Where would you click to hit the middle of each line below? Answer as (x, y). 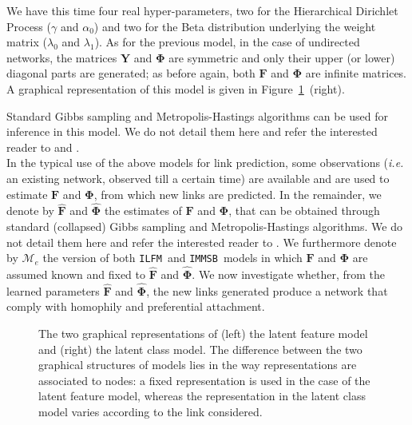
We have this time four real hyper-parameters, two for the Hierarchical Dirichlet (202, 10)
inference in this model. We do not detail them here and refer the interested (192, 131)
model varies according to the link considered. (151, 411)
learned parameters (53, 290)
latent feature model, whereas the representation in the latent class (202, 396)
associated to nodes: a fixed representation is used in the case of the (204, 380)
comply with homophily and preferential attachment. (136, 306)
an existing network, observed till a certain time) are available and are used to (198, 178)
